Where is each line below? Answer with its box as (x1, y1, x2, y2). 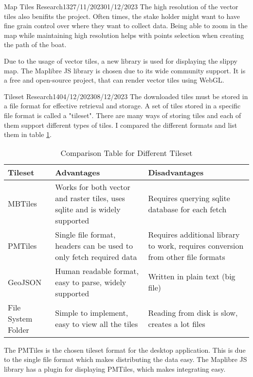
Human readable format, (55, 265, 139, 276)
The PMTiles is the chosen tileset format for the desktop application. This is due (4, 344, 246, 355)
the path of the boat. (4, 39, 67, 50)
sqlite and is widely (55, 203, 121, 215)
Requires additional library (148, 228, 240, 240)
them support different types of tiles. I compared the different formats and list (4, 120, 237, 130)
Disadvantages (148, 166, 204, 178)
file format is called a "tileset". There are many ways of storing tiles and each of (4, 110, 241, 120)
